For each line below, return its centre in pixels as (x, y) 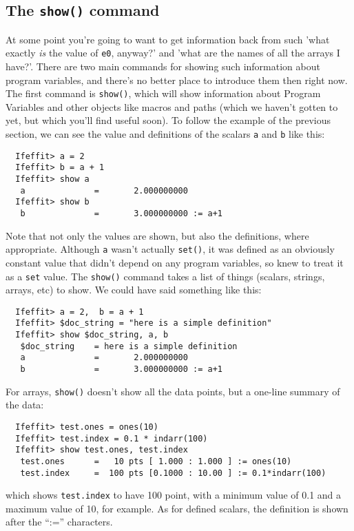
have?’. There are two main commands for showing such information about (163, 66)
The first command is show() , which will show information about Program (163, 93)
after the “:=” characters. (59, 522)
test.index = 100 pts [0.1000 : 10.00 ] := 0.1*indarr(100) (173, 473)
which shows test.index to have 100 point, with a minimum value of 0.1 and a (174, 495)
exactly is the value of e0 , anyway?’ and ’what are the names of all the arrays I (173, 53)
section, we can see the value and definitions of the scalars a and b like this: (165, 134)
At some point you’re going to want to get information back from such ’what (168, 39)
